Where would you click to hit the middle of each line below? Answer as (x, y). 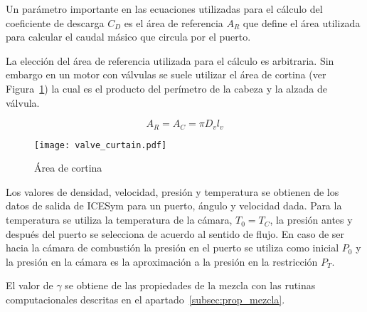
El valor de (30, 285)
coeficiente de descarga (55, 22)
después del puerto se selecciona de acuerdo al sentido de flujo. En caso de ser (175, 233)
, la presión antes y (311, 220)
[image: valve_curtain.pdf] (101, 145)
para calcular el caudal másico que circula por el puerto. (128, 37)
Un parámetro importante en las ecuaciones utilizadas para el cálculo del (164, 9)
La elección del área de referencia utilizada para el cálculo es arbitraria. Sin (170, 60)
